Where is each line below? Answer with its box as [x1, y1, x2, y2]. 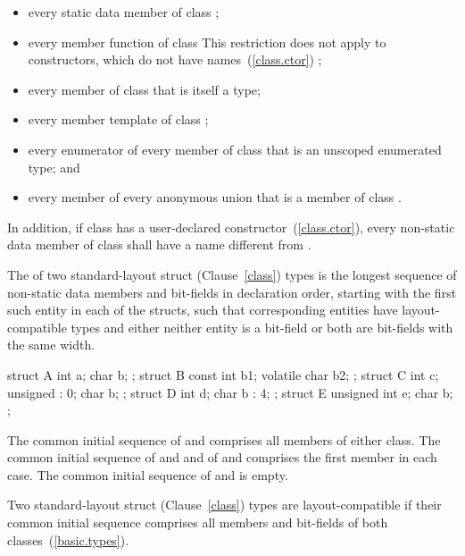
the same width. [7, 335, 95, 354]
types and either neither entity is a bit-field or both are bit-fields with [71, 317, 453, 336]
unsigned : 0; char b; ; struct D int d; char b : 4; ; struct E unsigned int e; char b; [7, 383, 453, 401]
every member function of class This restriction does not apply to [28, 32, 386, 51]
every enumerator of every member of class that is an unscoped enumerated [28, 139, 442, 158]
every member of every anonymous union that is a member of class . [28, 188, 402, 206]
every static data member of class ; [28, 3, 220, 21]
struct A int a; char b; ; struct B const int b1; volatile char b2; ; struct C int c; [7, 365, 439, 383]
